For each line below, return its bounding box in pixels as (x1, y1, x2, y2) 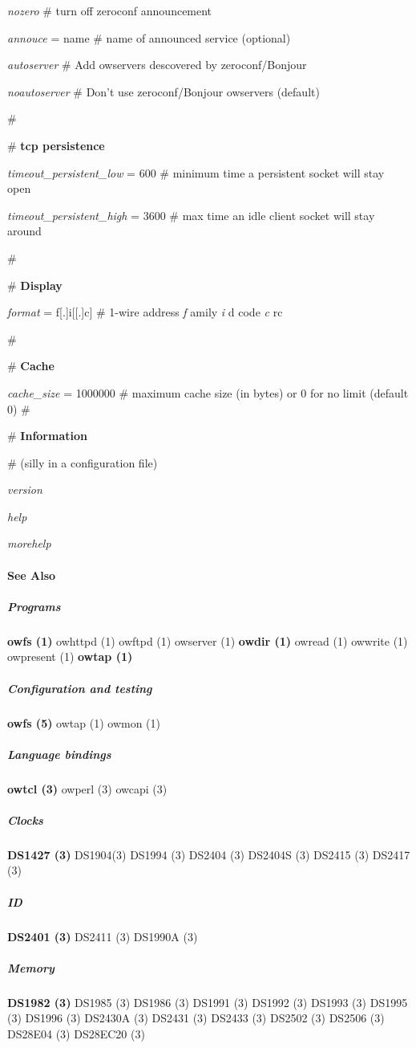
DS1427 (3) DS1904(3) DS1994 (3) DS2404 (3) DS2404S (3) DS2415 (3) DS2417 (7, 846, 410, 862)
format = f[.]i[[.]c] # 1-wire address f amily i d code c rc (7, 304, 283, 320)
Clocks (7, 811, 43, 828)
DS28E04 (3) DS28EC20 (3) (7, 1025, 145, 1042)
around (7, 222, 42, 239)
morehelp (7, 535, 51, 552)
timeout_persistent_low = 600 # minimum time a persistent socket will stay (7, 164, 385, 181)
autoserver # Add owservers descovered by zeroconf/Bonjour (7, 56, 307, 73)
